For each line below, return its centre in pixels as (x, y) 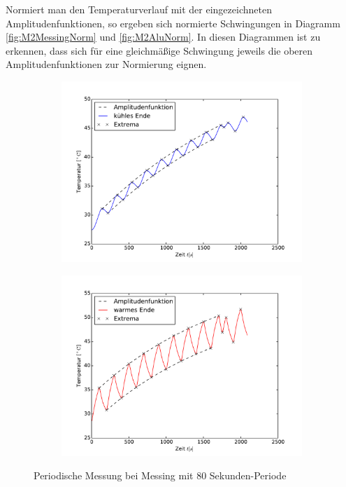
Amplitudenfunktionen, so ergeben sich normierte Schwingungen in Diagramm (173, 23)
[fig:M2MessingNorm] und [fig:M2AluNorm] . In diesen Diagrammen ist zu (163, 37)
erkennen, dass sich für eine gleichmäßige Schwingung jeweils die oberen (159, 50)
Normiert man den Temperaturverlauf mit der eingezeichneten (139, 9)
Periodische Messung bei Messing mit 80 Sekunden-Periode (160, 475)
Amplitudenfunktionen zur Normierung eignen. (106, 64)
